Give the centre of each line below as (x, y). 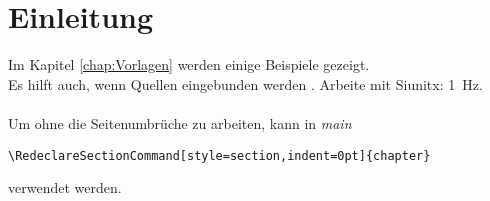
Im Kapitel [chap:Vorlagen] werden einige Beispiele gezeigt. (189, 64)
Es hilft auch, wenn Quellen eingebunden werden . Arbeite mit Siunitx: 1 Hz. (245, 83)
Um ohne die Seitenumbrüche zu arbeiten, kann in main (180, 122)
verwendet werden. (65, 187)
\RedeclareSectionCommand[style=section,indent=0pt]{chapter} (219, 155)
